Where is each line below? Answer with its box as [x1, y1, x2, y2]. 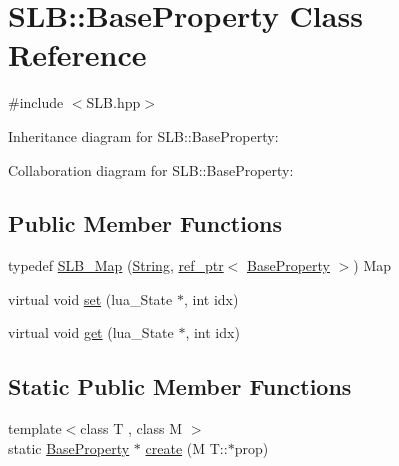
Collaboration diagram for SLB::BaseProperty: [8, 159, 294, 180]
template [8, 418, 62, 439]
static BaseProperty [8, 437, 130, 458]
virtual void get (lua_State [8, 322, 174, 343]
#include [8, 92, 64, 113]
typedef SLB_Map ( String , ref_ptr [8, 255, 224, 276]
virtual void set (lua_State [8, 288, 173, 309]
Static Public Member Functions [8, 371, 352, 402]
